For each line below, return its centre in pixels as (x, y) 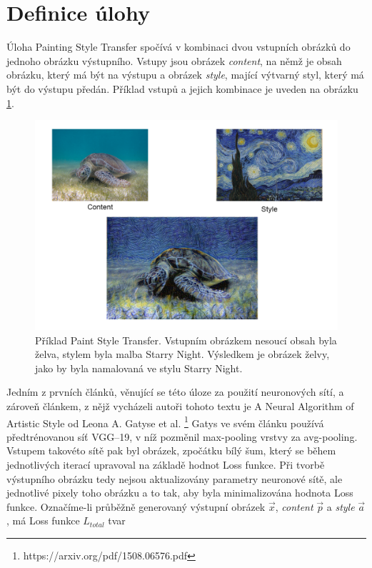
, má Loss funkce (43, 520)
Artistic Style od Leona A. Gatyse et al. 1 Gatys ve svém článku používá (165, 422)
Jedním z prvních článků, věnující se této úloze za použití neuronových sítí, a (175, 392)
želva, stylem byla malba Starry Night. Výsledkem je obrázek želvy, (182, 354)
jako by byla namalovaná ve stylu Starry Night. (139, 368)
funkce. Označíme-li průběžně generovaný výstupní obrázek (136, 506)
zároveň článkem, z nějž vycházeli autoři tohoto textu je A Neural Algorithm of (180, 405)
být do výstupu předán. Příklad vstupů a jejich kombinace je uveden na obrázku (182, 88)
